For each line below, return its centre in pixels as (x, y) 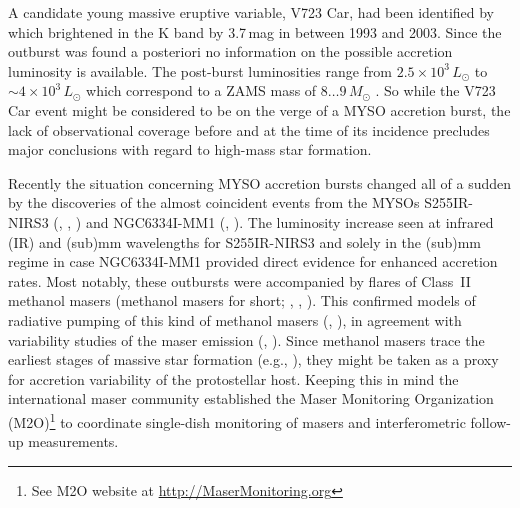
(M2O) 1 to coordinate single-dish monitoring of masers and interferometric (237, 420)
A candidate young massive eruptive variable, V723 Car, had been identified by (251, 12)
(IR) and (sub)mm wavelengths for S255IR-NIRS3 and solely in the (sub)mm (245, 241)
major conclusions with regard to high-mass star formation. (190, 149)
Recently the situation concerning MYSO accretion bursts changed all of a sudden (260, 182)
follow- (491, 421)
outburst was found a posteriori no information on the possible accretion (230, 51)
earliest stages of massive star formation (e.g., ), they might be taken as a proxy (253, 359)
